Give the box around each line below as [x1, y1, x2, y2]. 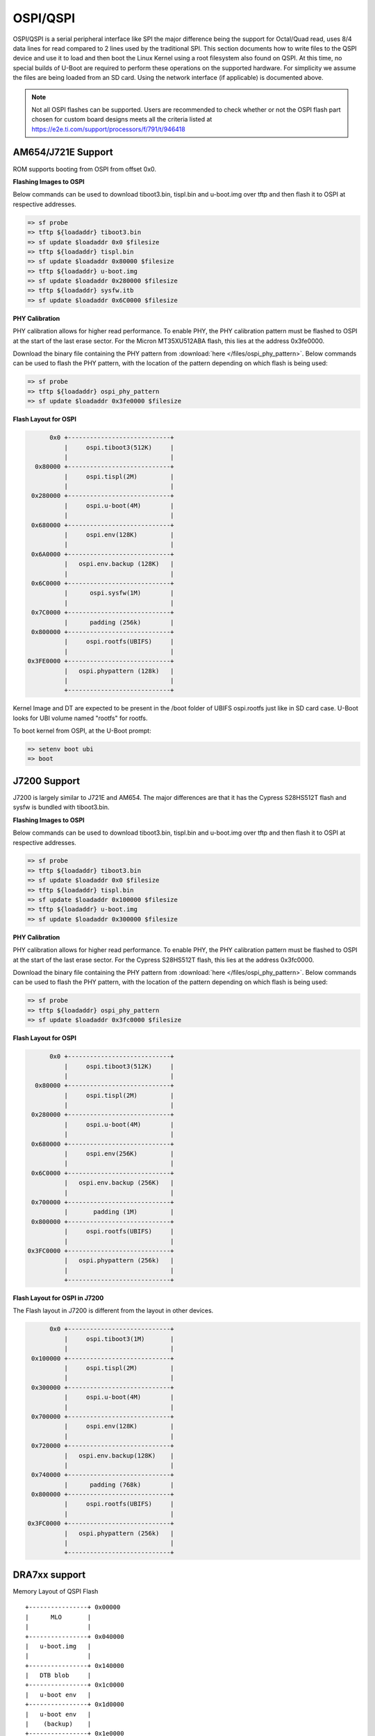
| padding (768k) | [63, 1480, 174, 1489]
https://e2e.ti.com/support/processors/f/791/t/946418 [31, 125, 185, 133]
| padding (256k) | [63, 618, 174, 626]
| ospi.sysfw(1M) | [63, 589, 174, 597]
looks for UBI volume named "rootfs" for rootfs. [12, 714, 148, 722]
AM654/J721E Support [12, 147, 114, 158]
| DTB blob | [25, 1671, 92, 1680]
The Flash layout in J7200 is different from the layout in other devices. [12, 1306, 214, 1315]
